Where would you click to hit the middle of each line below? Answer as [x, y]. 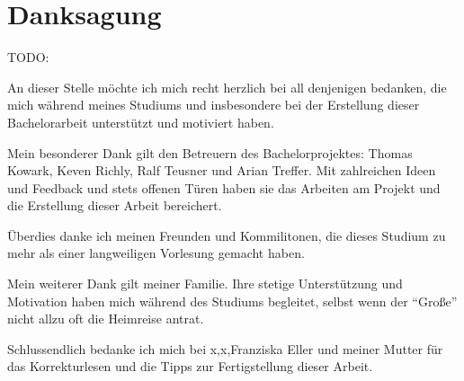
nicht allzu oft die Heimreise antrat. [106, 319]
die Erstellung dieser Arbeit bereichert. [115, 205]
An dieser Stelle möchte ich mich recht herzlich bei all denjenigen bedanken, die [227, 87]
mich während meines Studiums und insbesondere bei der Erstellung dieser [214, 105]
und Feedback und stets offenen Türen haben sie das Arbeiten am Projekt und [224, 187]
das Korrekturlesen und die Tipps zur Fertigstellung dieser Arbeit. [190, 366]
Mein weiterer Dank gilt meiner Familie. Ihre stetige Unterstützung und [205, 284]
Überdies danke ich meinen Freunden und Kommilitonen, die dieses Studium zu [227, 235]
